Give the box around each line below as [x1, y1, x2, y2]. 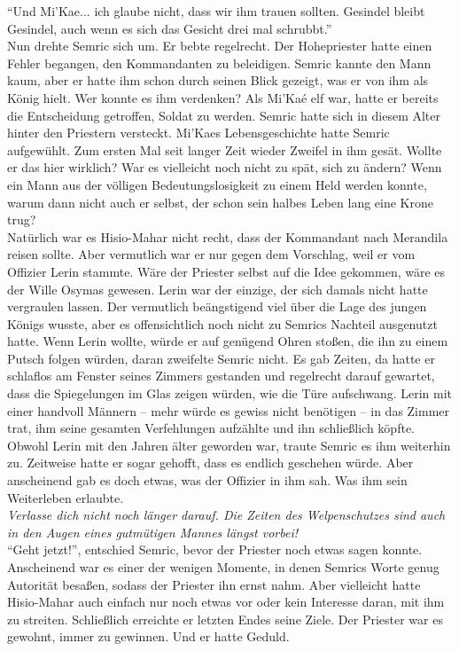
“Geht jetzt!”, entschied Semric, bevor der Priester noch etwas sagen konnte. [7, 540, 423, 559]
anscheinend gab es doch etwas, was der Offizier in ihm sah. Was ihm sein [7, 471, 408, 490]
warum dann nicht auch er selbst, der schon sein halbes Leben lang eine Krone [7, 192, 433, 211]
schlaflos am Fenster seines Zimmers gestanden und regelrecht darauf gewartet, [7, 366, 435, 385]
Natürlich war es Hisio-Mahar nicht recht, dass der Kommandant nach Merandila [7, 227, 448, 246]
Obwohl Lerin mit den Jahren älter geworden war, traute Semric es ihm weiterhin [7, 435, 451, 454]
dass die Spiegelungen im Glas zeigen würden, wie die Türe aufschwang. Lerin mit [7, 384, 453, 403]
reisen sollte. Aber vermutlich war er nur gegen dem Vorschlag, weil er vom [7, 245, 416, 263]
